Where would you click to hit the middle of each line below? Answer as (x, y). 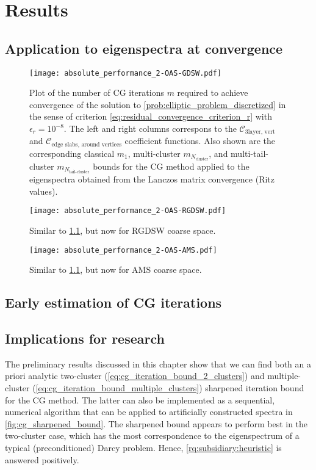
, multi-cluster (154, 153)
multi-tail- (250, 153)
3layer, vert (260, 132)
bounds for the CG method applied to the (171, 166)
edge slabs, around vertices (87, 144)
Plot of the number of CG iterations (97, 92)
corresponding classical (72, 153)
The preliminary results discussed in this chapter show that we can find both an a (158, 363)
